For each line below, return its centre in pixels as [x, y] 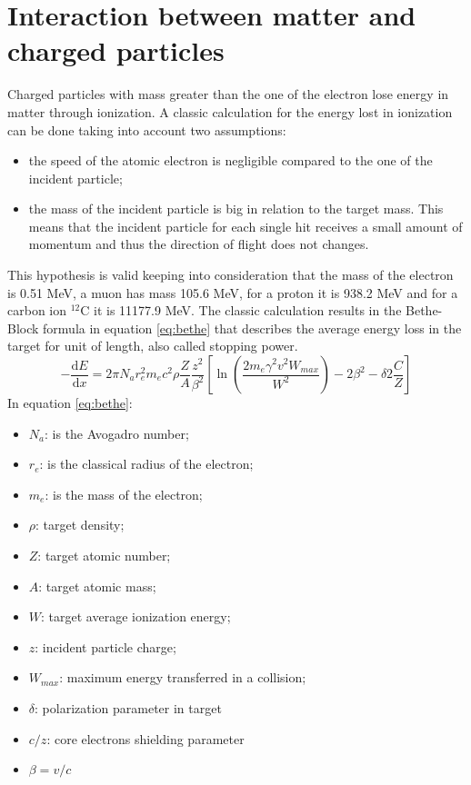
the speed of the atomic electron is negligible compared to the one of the [230, 160]
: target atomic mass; [97, 586]
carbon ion [37, 310]
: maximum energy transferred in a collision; [183, 677]
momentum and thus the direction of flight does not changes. [199, 244]
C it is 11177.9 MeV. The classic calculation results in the [241, 310]
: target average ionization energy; [136, 616]
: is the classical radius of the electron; [146, 464]
